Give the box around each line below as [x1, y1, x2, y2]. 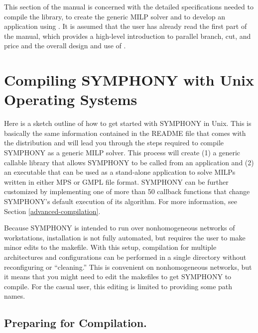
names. [4, 291, 25, 301]
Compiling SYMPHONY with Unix [4, 70, 254, 90]
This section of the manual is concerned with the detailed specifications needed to [4, 1, 254, 11]
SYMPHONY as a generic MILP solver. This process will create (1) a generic [4, 147, 240, 158]
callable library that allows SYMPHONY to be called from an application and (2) [4, 157, 254, 167]
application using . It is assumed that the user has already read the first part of [4, 21, 247, 31]
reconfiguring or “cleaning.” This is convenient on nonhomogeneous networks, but [4, 261, 252, 272]
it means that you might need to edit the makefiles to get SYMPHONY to [4, 271, 232, 282]
